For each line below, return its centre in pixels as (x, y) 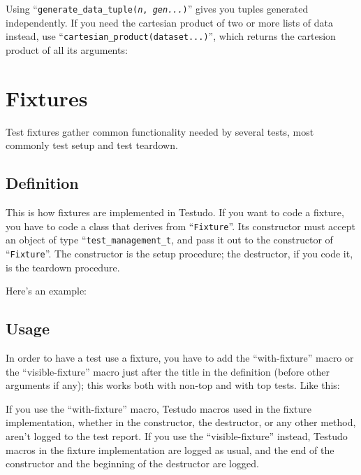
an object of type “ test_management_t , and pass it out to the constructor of (169, 240)
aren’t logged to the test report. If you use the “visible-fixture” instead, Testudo (177, 435)
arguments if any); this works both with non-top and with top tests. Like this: (173, 385)
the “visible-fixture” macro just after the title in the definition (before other (168, 371)
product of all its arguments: (67, 49)
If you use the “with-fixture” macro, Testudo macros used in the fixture (159, 408)
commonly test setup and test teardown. (92, 145)
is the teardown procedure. (63, 267)
